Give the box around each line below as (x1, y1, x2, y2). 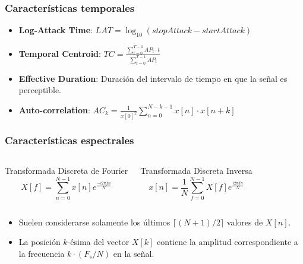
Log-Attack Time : (18, 24, 93, 36)
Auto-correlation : (18, 103, 90, 116)
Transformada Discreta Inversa (140, 164, 252, 176)
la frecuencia (18, 247, 65, 259)
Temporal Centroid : (18, 47, 101, 59)
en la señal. (113, 247, 154, 259)
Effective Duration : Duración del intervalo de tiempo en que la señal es (18, 72, 288, 84)
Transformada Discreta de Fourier (5, 164, 128, 176)
